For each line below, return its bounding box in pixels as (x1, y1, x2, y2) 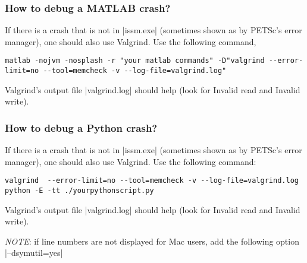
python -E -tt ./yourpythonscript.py (5, 186, 154, 195)
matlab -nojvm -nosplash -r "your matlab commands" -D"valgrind (5, 56, 265, 65)
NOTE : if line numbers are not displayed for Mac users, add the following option (5, 235, 299, 247)
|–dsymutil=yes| (5, 246, 63, 259)
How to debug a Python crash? (5, 120, 158, 135)
